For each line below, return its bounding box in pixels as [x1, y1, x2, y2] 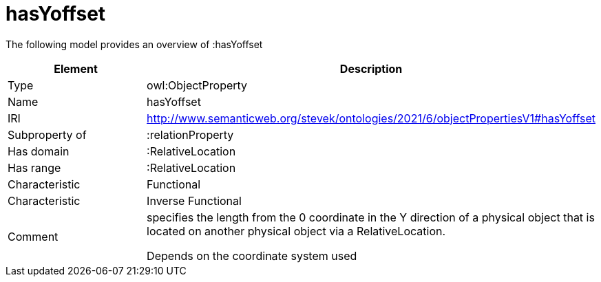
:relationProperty [147, 127, 234, 142]
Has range [8, 160, 61, 175]
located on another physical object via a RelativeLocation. [147, 224, 446, 238]
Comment [8, 229, 59, 243]
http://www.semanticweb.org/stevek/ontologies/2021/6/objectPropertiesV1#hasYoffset [147, 111, 595, 125]
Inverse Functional [147, 193, 242, 208]
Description [339, 61, 403, 76]
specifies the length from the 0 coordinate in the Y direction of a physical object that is [147, 210, 595, 224]
